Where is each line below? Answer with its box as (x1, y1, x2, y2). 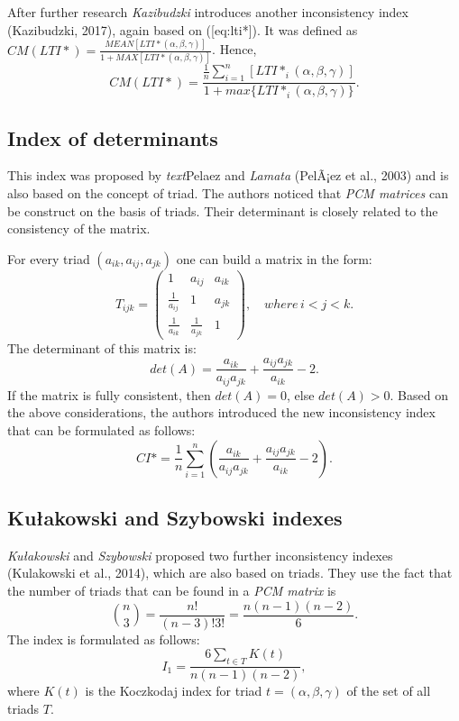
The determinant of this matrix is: (7, 339, 197, 358)
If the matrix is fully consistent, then (7, 385, 211, 404)
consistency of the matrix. (7, 219, 151, 238)
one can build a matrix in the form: (176, 249, 372, 268)
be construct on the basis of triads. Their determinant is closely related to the (7, 201, 438, 220)
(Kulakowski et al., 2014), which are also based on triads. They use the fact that (7, 563, 453, 582)
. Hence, (212, 40, 257, 59)
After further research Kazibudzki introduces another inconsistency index (7, 3, 409, 21)
